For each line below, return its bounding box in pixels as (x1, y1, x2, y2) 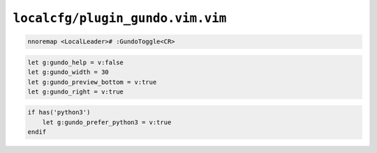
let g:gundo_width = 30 (27, 68, 110, 76)
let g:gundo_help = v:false (27, 58, 124, 66)
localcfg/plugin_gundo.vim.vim (13, 10, 227, 26)
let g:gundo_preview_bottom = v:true (27, 78, 157, 86)
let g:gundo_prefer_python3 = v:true (42, 118, 172, 126)
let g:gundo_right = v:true (27, 87, 124, 96)
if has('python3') (27, 108, 91, 117)
